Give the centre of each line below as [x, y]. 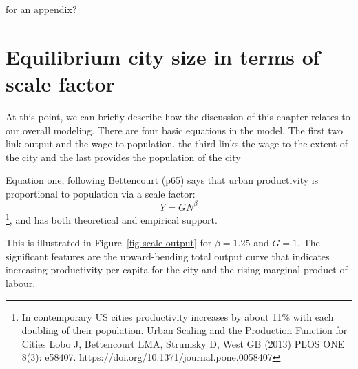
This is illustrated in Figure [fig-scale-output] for [109, 243]
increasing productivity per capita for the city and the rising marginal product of [177, 270]
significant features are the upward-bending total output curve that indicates [168, 256]
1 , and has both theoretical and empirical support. [112, 218]
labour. [21, 283]
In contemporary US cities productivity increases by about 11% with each [178, 316]
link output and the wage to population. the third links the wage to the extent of [177, 144]
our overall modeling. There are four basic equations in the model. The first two [175, 130]
